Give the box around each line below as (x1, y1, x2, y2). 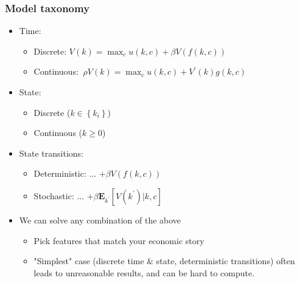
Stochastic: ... (33, 189, 85, 202)
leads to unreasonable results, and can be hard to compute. (33, 266, 255, 279)
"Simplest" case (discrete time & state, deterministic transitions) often (33, 254, 295, 267)
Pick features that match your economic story (33, 234, 204, 247)
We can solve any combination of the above (19, 213, 181, 226)
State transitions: (19, 146, 84, 159)
